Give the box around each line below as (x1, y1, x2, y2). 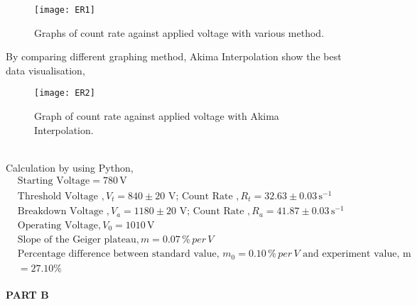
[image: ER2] (34, 88, 95, 99)
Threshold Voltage (17, 191, 99, 201)
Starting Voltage (17, 176, 90, 187)
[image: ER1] (34, 5, 95, 15)
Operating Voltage (17, 220, 98, 231)
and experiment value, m (303, 249, 411, 260)
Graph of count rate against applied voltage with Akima (34, 109, 279, 123)
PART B (6, 287, 49, 302)
